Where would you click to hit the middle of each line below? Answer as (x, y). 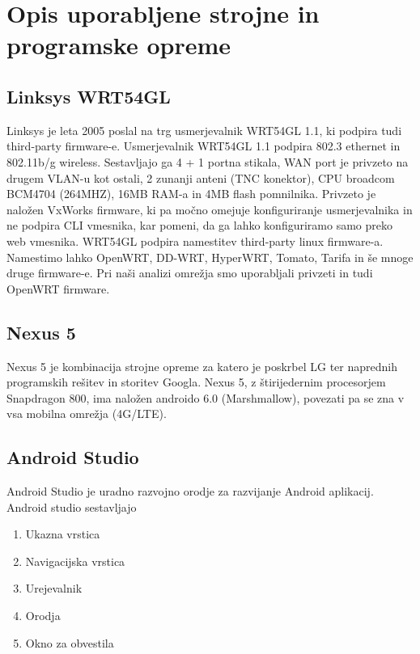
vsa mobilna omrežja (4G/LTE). (87, 413)
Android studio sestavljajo (72, 506)
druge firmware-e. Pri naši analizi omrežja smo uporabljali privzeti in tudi (190, 273)
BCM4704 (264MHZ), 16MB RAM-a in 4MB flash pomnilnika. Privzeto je (191, 194)
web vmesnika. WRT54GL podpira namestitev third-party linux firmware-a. (195, 241)
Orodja (43, 616)
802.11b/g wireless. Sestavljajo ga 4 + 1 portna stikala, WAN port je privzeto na (208, 161)
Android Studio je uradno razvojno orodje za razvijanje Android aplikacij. (190, 491)
